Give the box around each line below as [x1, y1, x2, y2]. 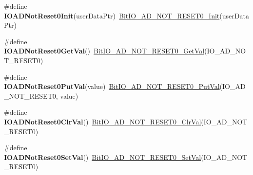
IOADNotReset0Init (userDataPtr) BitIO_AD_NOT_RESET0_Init [4, 10, 220, 20]
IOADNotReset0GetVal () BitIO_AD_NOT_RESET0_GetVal [4, 46, 205, 56]
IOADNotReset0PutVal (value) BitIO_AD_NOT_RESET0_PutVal [4, 81, 220, 91]
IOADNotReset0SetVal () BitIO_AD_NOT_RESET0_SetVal [4, 152, 201, 162]
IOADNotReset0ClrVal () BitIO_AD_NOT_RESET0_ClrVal [4, 116, 201, 126]
